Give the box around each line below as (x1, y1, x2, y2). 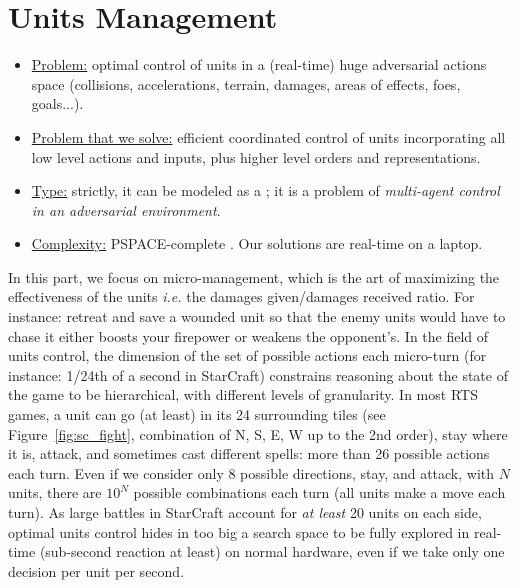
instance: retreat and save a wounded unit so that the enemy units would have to (8, 306, 506, 327)
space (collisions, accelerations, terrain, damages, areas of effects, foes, (31, 73, 461, 94)
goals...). (31, 93, 84, 114)
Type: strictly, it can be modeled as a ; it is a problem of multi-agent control (31, 180, 500, 201)
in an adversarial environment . (31, 199, 221, 220)
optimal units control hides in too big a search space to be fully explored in (8, 521, 470, 542)
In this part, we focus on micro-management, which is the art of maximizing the (8, 266, 500, 287)
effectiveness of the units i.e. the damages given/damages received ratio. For (8, 286, 475, 307)
